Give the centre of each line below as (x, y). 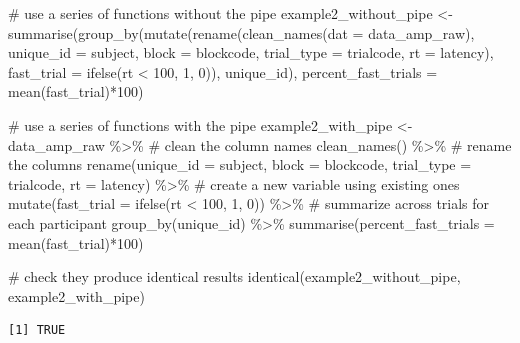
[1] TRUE (37, 330)
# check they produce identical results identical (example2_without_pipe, (234, 276)
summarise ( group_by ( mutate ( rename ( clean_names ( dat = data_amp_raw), (241, 32)
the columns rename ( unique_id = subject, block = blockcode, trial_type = (240, 164)
